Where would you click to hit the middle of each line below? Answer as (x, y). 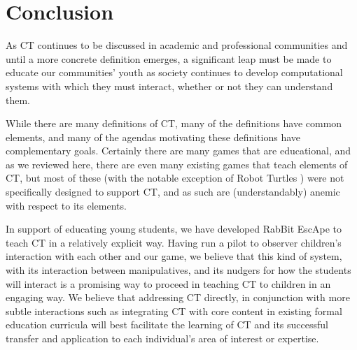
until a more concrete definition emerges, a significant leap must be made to (169, 58)
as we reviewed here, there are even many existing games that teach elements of (177, 164)
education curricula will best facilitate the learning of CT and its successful (167, 325)
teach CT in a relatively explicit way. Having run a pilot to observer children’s (174, 242)
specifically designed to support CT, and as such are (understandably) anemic (173, 192)
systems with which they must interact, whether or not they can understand (169, 86)
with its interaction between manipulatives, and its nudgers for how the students (178, 270)
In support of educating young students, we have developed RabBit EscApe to (174, 229)
